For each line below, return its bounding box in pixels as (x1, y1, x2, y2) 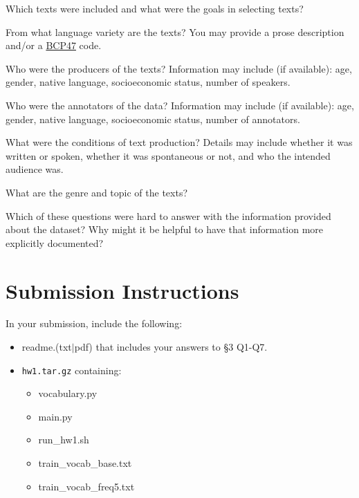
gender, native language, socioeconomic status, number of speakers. (6, 75, 291, 89)
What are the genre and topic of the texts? (6, 185, 188, 199)
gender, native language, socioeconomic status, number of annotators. (6, 111, 300, 126)
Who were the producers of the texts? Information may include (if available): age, (6, 61, 352, 75)
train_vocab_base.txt (38, 456, 132, 470)
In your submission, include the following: (6, 316, 183, 331)
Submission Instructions (6, 276, 239, 304)
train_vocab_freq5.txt (38, 479, 135, 493)
